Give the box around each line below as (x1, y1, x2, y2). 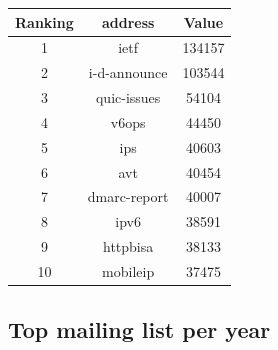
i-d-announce (88, 62, 168, 83)
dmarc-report (87, 186, 169, 207)
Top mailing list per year (8, 314, 271, 345)
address (101, 11, 155, 32)
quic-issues (95, 87, 161, 108)
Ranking (15, 11, 74, 32)
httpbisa (103, 236, 154, 257)
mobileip (102, 260, 155, 281)
